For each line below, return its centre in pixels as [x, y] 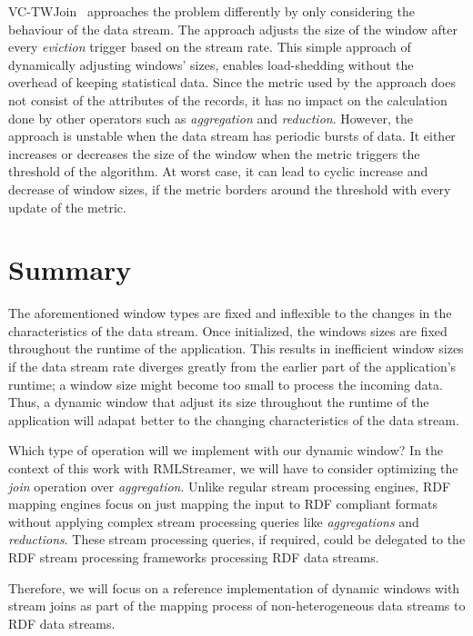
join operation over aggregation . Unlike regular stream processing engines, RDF [230, 486]
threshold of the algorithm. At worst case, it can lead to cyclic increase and [218, 171]
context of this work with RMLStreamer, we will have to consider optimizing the [233, 468]
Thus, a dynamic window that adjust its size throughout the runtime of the [219, 402]
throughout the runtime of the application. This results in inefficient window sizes [236, 348]
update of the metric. [67, 207]
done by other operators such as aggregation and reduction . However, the [211, 118]
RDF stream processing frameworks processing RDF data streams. [194, 556]
